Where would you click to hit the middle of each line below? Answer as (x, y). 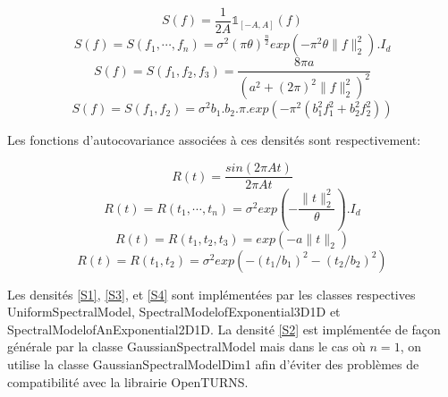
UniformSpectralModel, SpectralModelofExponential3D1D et (174, 312)
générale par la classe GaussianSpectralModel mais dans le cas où (186, 346)
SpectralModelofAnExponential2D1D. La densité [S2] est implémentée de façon (224, 329)
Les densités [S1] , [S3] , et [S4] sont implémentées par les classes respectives (211, 294)
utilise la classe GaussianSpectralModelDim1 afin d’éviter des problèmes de (213, 364)
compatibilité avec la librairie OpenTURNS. (128, 381)
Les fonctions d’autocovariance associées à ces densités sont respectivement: (214, 140)
